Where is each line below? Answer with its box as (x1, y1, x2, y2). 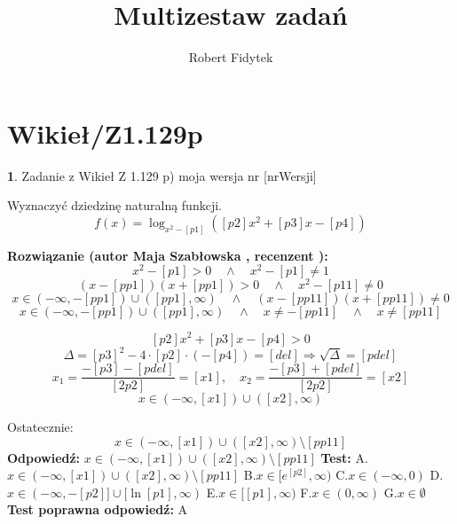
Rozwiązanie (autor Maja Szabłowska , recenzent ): (7, 246, 328, 264)
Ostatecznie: (7, 418, 74, 436)
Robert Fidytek (188, 48, 273, 66)
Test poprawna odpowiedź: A (7, 500, 188, 519)
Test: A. (320, 448, 368, 466)
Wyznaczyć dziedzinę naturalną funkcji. (7, 196, 222, 215)
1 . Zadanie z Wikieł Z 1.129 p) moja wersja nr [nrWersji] (7, 166, 317, 184)
